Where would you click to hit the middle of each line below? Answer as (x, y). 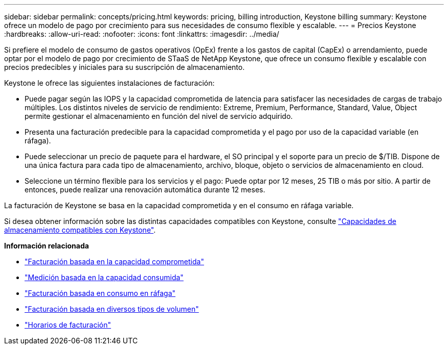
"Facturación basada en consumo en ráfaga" (100, 293)
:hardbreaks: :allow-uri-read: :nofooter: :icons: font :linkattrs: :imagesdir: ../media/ (142, 34)
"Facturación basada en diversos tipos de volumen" (112, 309)
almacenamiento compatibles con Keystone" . (80, 230)
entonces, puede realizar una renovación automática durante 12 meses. (145, 190)
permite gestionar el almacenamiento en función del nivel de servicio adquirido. (159, 116)
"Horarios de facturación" (68, 325)
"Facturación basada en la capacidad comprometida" (114, 261)
